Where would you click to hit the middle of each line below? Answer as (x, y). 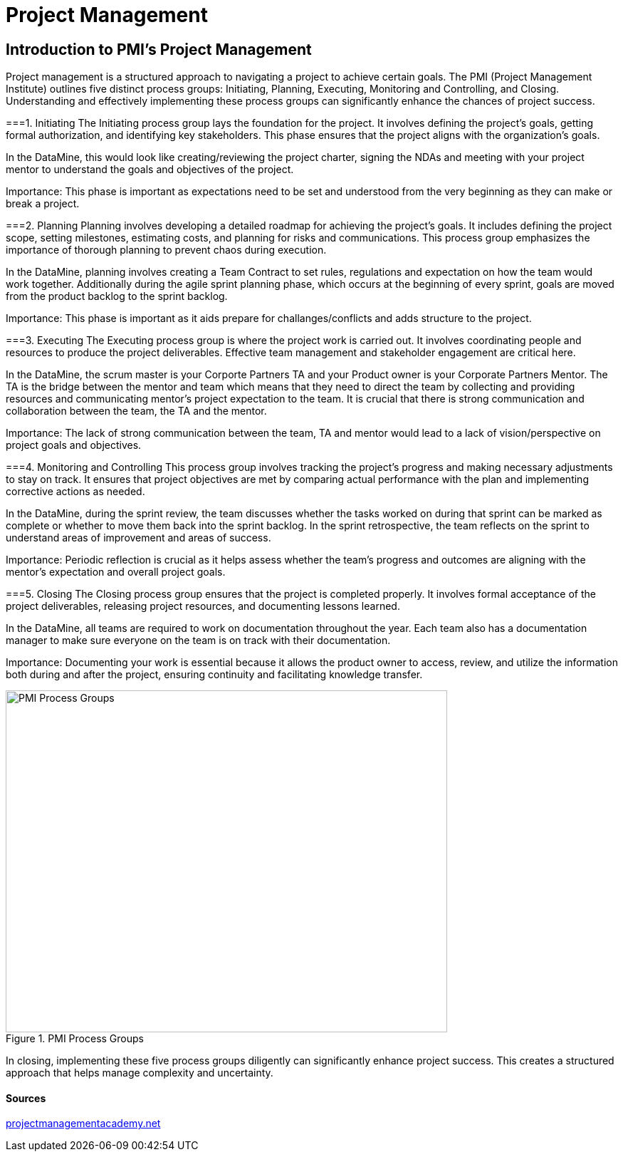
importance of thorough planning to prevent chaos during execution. (166, 250)
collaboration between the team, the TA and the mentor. (136, 411)
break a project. (43, 204)
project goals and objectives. (74, 445)
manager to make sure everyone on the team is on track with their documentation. (198, 640)
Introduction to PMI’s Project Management (159, 49)
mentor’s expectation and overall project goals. (116, 572)
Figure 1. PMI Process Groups (75, 1039)
